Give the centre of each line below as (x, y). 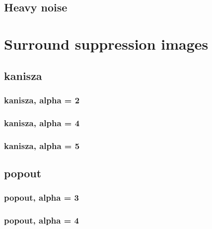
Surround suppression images (106, 43)
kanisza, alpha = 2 (42, 100)
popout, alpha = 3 (41, 197)
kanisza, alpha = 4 (42, 122)
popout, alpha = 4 (41, 220)
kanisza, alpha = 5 (42, 145)
